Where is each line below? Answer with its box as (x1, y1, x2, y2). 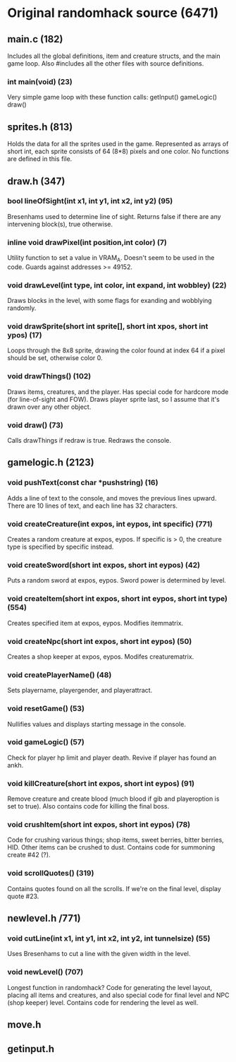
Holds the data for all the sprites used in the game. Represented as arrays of (7, 140, 229, 148)
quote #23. (7, 892, 39, 900)
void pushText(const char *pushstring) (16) (7, 478, 159, 488)
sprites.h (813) (7, 121, 73, 133)
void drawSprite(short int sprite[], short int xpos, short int (7, 321, 209, 331)
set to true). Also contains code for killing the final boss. (7, 802, 170, 811)
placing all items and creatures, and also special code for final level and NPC (7, 991, 230, 999)
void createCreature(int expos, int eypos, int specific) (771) (7, 519, 213, 529)
